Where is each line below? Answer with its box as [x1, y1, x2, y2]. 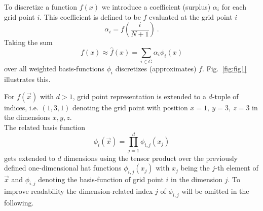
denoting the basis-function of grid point [38, 174, 164, 185]
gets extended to [4, 152, 55, 163]
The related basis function [4, 121, 86, 132]
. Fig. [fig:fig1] [202, 63, 247, 74]
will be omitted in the [181, 185, 249, 196]
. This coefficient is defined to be [40, 11, 141, 22]
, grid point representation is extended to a [72, 91, 206, 101]
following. [4, 197, 34, 207]
